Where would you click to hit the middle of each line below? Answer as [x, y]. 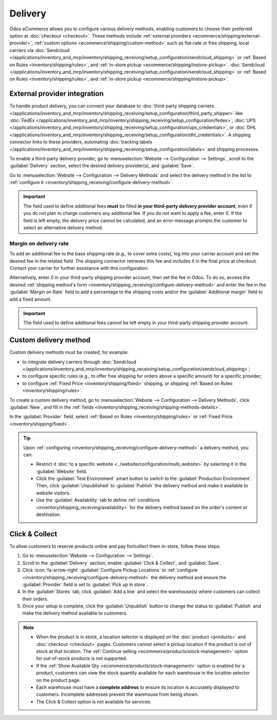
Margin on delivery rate [39, 243]
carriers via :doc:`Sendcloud [39, 50]
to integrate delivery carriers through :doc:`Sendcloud [79, 362]
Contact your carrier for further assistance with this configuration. [79, 268]
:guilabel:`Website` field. [62, 471]
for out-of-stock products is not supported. [82, 658]
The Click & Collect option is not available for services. [94, 701]
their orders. [35, 599]
